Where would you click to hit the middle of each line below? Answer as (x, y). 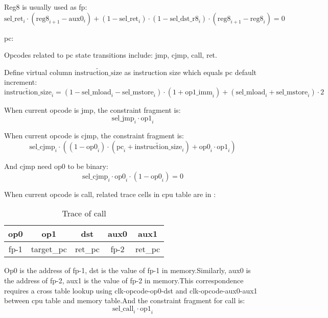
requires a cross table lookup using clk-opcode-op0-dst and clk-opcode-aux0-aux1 (131, 290)
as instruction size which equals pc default (191, 72)
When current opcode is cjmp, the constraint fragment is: (94, 135)
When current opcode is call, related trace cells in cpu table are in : (110, 194)
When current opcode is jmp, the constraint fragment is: (92, 110)
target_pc (49, 249)
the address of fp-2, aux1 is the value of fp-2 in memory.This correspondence (124, 280)
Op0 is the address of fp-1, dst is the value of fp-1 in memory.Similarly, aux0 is (127, 270)
